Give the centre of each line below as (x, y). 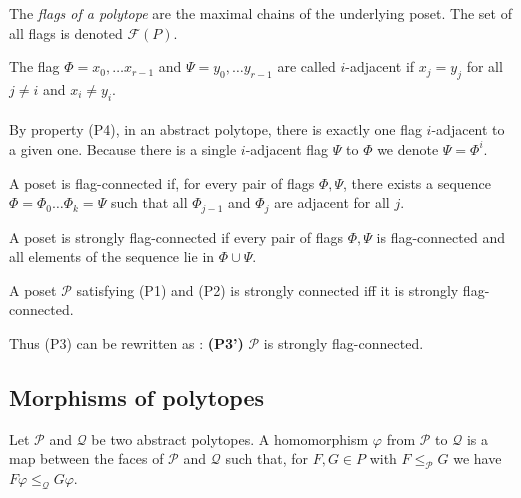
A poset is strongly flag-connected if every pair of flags (176, 236)
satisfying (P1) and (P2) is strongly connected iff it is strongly (267, 289)
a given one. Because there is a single (123, 148)
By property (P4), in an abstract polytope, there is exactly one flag (215, 129)
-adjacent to (468, 129)
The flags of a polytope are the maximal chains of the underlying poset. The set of (260, 13)
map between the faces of (86, 458)
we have (477, 458)
